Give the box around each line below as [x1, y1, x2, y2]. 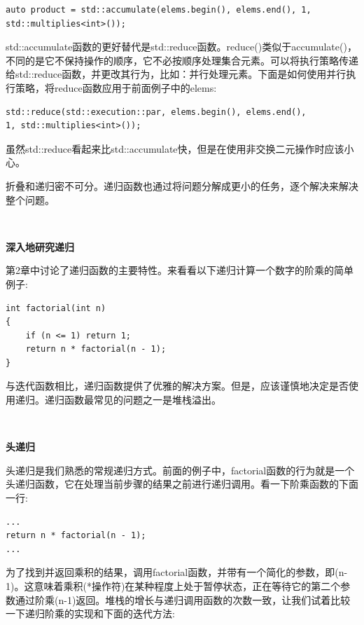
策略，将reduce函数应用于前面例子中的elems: [15, 80, 217, 95]
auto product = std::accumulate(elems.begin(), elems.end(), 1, [6, 5, 311, 15]
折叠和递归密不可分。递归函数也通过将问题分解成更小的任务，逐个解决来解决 [6, 178, 358, 193]
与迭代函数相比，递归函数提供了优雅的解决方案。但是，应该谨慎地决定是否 [6, 378, 349, 393]
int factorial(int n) [6, 303, 106, 313]
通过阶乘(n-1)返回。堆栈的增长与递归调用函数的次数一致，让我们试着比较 [15, 592, 351, 607]
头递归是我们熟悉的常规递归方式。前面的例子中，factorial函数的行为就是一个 [6, 462, 355, 477]
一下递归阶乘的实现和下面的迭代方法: [6, 606, 175, 621]
